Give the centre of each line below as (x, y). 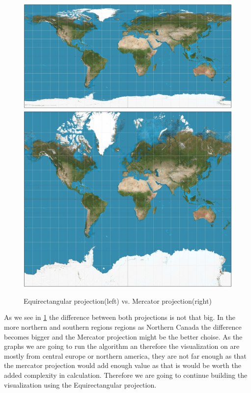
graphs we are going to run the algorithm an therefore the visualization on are (122, 346)
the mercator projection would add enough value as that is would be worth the (123, 365)
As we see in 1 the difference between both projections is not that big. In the (120, 317)
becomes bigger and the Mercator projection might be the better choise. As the (123, 336)
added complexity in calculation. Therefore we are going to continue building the (126, 375)
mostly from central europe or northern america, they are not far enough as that (125, 355)
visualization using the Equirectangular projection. (80, 384)
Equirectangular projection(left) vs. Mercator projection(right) (118, 301)
